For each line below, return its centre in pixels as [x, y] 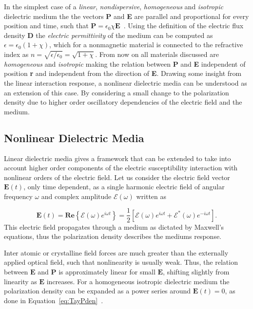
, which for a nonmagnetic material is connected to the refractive [146, 45]
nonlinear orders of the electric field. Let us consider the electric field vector [117, 177]
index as [16, 54]
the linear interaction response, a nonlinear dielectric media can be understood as [126, 82]
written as [151, 196]
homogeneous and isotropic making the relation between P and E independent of [125, 64]
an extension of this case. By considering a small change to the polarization [117, 92]
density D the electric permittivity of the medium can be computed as [108, 35]
